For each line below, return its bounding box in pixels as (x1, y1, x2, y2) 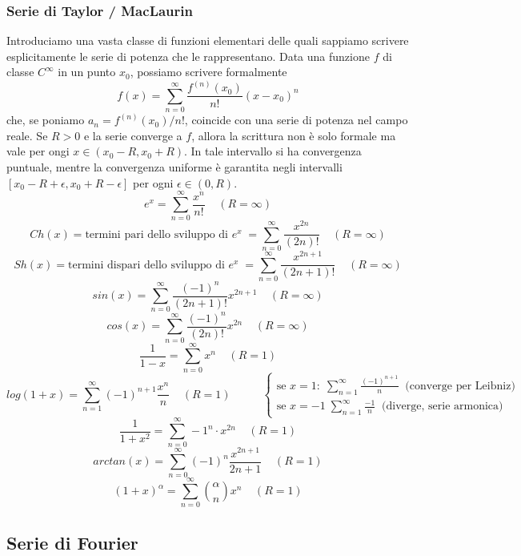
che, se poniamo (6, 111, 85, 128)
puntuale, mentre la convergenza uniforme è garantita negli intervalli (6, 159, 343, 175)
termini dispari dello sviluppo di (68, 259, 225, 271)
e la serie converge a (83, 127, 182, 143)
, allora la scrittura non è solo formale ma (191, 127, 396, 143)
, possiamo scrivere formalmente (130, 63, 287, 80)
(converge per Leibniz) (405, 380, 515, 392)
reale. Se (6, 127, 48, 143)
